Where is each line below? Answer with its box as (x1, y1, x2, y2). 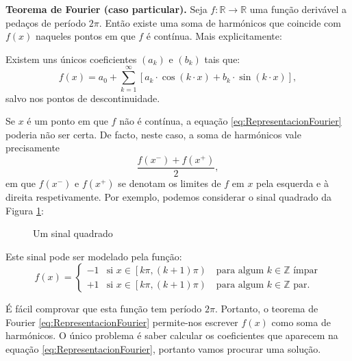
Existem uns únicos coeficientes (5, 51, 137, 66)
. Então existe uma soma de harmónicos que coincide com (99, 15, 341, 29)
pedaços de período (5, 15, 86, 29)
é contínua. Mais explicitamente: (146, 29, 282, 43)
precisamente (5, 140, 60, 155)
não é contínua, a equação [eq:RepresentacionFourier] (119, 114, 342, 128)
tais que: (204, 51, 240, 66)
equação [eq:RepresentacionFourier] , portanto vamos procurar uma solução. (5, 342, 321, 356)
